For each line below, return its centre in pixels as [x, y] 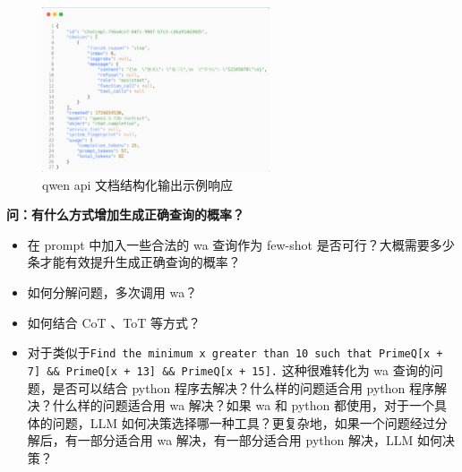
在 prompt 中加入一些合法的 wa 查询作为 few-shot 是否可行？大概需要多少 [241, 244]
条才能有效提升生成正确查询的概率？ [134, 262]
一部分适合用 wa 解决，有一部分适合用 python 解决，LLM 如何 [260, 440]
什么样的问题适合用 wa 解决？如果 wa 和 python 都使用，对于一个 [243, 405]
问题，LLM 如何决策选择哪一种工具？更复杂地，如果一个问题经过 [244, 422]
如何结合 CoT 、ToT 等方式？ [114, 322]
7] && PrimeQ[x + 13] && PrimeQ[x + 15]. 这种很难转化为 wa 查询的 [229, 369]
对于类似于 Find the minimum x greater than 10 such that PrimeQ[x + [235, 352]
